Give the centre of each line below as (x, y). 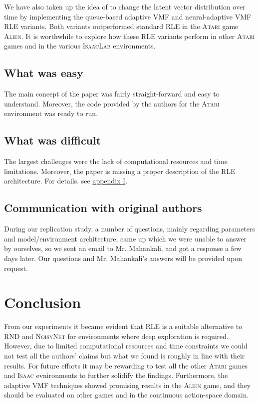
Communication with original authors (103, 208)
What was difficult (53, 140)
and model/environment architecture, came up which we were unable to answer (125, 238)
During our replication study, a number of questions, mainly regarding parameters (129, 229)
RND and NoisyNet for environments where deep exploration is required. (116, 336)
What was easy (44, 73)
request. (16, 268)
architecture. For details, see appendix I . (66, 181)
